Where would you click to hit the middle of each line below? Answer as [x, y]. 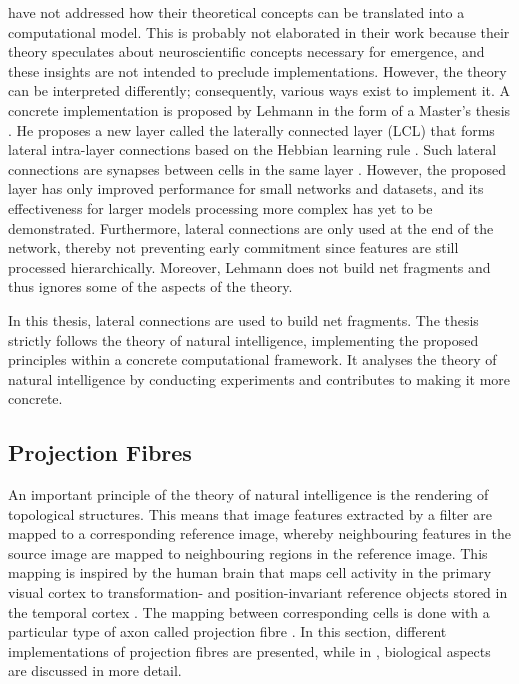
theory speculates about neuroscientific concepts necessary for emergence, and [246, 51]
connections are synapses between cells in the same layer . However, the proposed [257, 168]
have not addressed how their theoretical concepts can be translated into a [236, 12]
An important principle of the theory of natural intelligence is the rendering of [248, 494]
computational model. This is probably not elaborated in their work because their [259, 31]
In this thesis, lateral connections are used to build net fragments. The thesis [243, 319]
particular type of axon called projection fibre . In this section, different [227, 631]
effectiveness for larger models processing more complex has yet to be [220, 207]
